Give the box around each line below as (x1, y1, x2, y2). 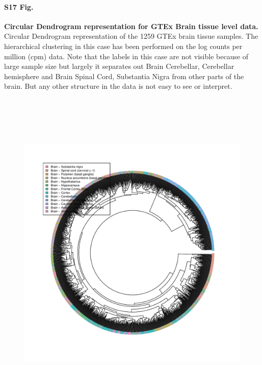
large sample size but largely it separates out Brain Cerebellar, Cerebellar (4, 61, 234, 71)
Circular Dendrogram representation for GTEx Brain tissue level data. (4, 20, 258, 31)
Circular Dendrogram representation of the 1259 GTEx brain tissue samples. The (4, 31, 258, 41)
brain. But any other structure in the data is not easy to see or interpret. (4, 81, 232, 91)
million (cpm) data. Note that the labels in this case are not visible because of (4, 51, 249, 61)
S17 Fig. (4, 1, 34, 12)
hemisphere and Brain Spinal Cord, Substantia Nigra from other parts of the (4, 70, 244, 81)
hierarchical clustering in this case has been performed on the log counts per (4, 40, 243, 51)
